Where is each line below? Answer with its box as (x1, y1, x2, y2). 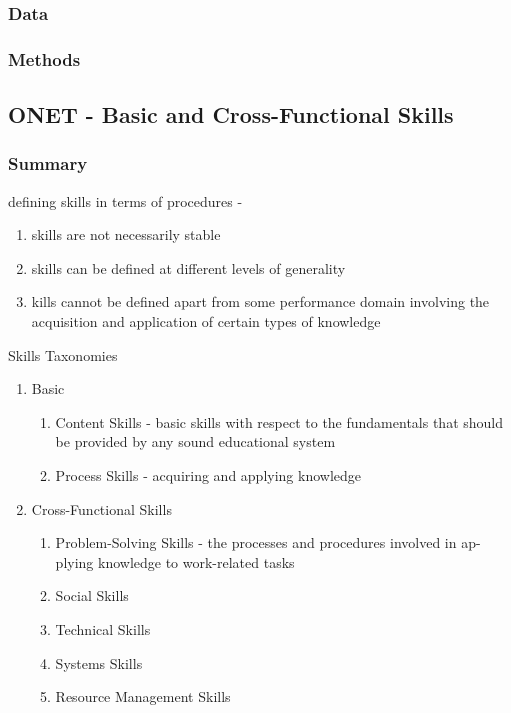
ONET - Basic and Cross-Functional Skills (8, 99, 454, 130)
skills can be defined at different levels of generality (31, 257, 346, 278)
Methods (8, 46, 81, 71)
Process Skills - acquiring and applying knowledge (55, 465, 362, 486)
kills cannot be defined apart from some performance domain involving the (31, 291, 490, 312)
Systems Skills (55, 652, 143, 673)
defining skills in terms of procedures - (8, 190, 243, 211)
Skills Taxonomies (8, 344, 118, 365)
